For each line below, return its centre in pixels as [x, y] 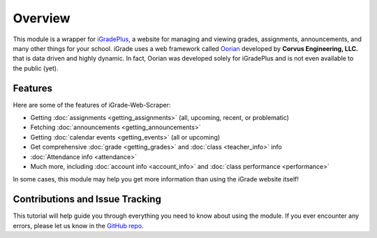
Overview [42, 18]
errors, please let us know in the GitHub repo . [78, 225]
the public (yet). [36, 68]
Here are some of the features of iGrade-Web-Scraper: [92, 105]
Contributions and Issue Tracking [87, 199]
